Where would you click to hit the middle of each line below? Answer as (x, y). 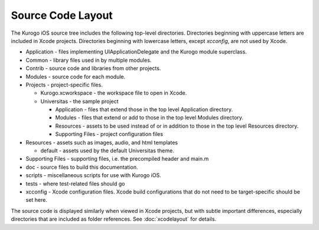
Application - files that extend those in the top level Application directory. (144, 109)
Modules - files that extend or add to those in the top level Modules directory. (149, 118)
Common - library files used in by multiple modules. (89, 60)
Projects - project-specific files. (64, 85)
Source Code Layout (62, 15)
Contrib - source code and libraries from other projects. (93, 68)
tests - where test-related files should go (75, 184)
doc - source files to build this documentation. (82, 167)
